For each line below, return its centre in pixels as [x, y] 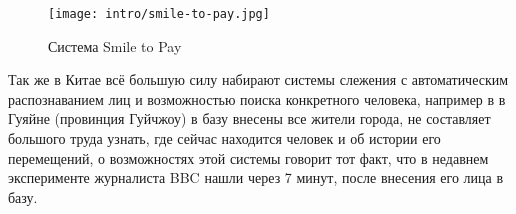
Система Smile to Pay [115, 45]
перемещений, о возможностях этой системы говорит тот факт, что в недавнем [248, 157]
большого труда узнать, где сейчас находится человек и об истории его [224, 138]
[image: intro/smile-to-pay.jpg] [159, 14]
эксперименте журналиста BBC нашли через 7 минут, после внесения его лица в [256, 177]
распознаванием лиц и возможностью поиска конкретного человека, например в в [257, 98]
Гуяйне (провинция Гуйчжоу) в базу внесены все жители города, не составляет [249, 118]
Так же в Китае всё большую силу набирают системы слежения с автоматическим [258, 79]
